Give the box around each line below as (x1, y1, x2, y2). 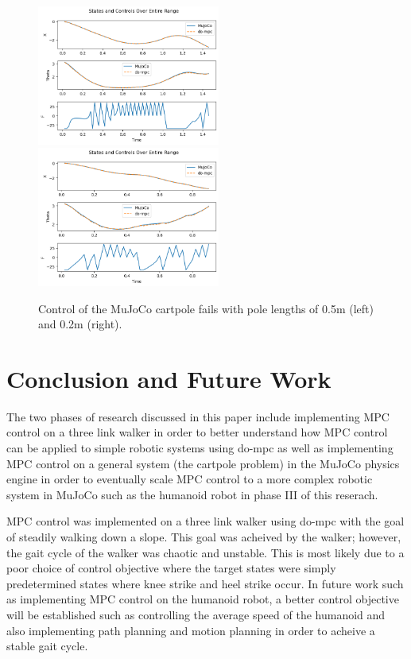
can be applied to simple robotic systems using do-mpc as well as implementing (6, 440, 394, 456)
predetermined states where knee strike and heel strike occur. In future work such (6, 575, 404, 591)
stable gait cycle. (6, 638, 88, 654)
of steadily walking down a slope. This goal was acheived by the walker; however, (6, 529, 401, 545)
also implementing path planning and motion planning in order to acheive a (6, 622, 375, 638)
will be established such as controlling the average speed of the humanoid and (6, 606, 386, 622)
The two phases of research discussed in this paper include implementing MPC (6, 408, 390, 424)
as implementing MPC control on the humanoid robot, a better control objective (6, 591, 399, 607)
